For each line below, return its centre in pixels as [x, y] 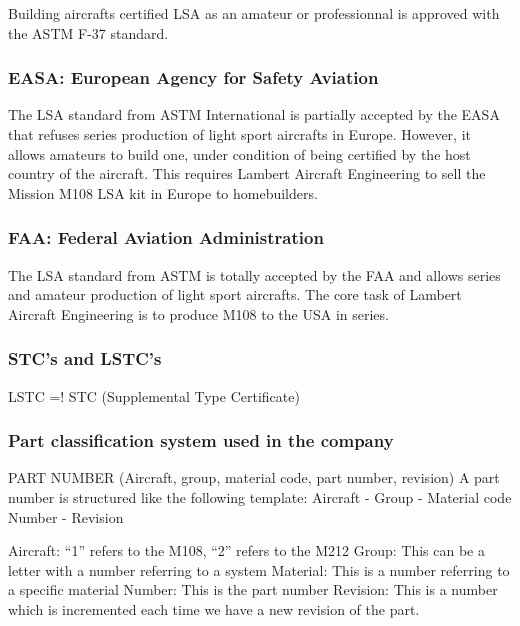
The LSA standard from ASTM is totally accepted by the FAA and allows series [254, 274]
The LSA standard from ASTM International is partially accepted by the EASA [254, 114]
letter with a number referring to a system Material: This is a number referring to [259, 569]
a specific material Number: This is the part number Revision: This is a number [253, 589]
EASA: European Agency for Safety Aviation [193, 77]
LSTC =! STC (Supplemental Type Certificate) [154, 395]
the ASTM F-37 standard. [88, 32]
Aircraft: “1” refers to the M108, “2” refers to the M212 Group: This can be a [246, 550]
